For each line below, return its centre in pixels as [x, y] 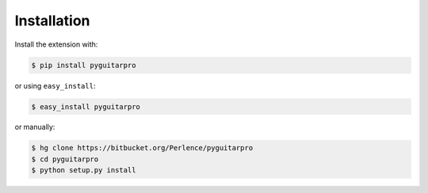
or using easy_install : [55, 85]
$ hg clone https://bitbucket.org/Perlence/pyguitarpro [142, 148]
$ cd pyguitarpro [65, 159]
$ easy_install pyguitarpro [86, 106]
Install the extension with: [56, 44]
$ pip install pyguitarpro [84, 65]
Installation [52, 21]
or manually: [35, 127]
